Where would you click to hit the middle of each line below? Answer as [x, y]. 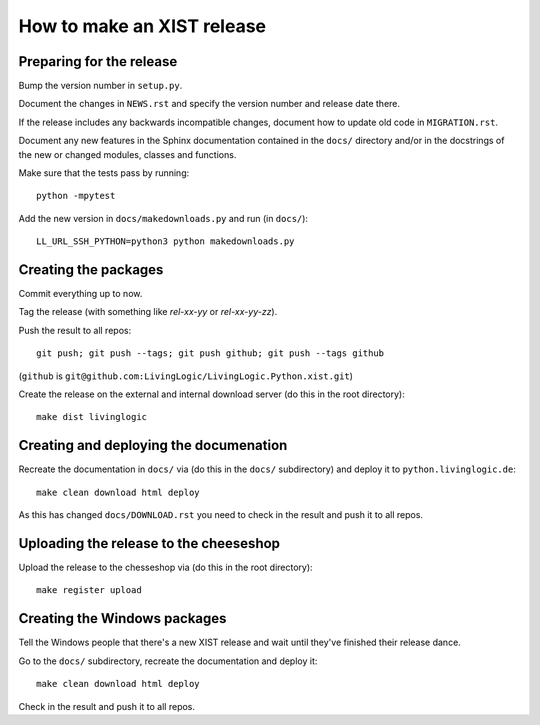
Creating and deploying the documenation [153, 445]
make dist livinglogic [92, 417]
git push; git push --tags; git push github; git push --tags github [210, 353]
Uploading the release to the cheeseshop [149, 543]
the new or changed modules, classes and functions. [127, 154]
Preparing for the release [98, 61]
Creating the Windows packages [122, 618]
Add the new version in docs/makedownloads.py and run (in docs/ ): [163, 218]
